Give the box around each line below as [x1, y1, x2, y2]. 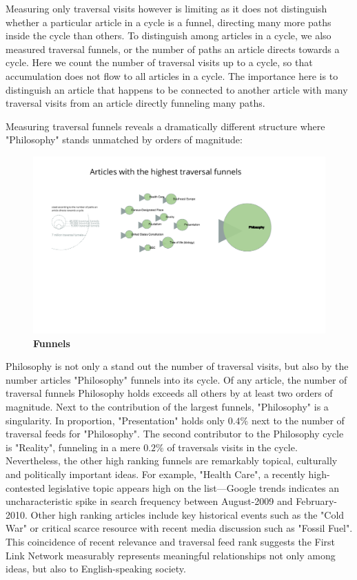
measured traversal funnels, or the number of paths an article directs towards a [6, 41, 340, 56]
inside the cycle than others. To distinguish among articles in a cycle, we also [6, 28, 331, 43]
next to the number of [251, 413, 345, 427]
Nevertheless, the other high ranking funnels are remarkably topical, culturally [6, 453, 338, 468]
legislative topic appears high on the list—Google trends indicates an [48, 480, 340, 495]
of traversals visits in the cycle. [167, 439, 298, 454]
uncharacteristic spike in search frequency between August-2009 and [6, 494, 293, 508]
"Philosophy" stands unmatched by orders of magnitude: [6, 132, 243, 147]
